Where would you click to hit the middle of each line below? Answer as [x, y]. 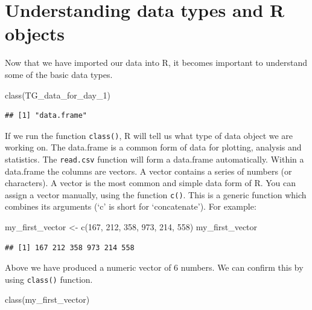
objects [35, 34]
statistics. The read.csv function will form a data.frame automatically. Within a [154, 159]
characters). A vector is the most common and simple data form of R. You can [151, 183]
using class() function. [49, 279]
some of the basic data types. [59, 74]
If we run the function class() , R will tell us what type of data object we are [149, 135]
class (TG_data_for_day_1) [58, 95]
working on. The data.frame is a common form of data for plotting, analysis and [153, 147]
